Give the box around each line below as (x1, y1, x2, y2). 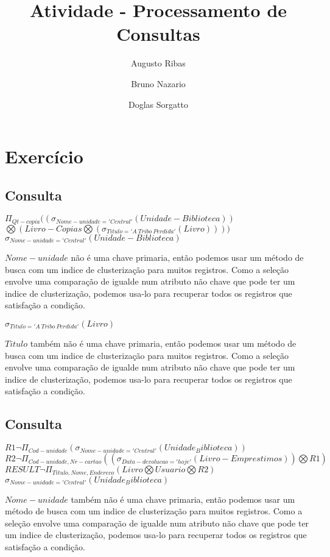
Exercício (5, 144, 83, 169)
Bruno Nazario (131, 77, 186, 90)
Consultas (116, 21, 200, 46)
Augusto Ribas (131, 57, 186, 69)
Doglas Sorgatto (128, 98, 188, 110)
